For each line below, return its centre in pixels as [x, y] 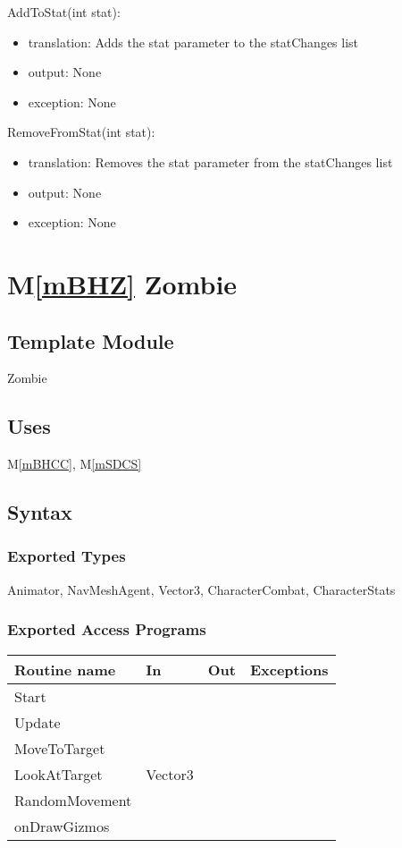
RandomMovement [73, 800]
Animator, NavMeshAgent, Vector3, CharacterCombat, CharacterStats [201, 589]
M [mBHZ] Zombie [122, 283]
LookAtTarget [59, 774]
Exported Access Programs [107, 629]
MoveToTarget [60, 748]
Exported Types [67, 556]
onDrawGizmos [62, 826]
